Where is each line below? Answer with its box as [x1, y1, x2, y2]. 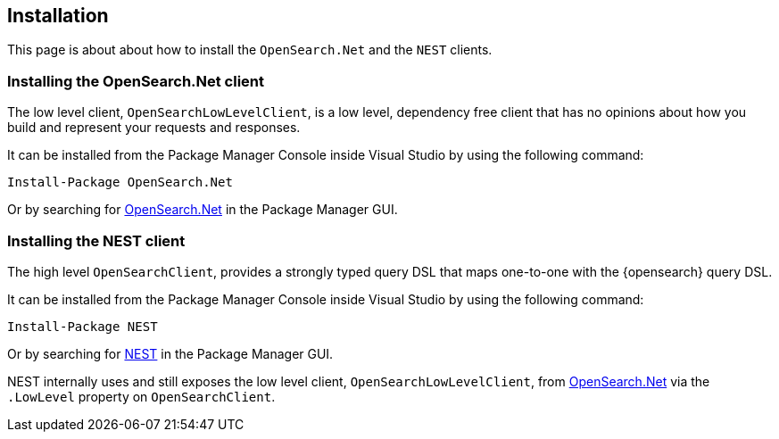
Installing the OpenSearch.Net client [7, 71, 265, 90]
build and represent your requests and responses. [7, 120, 301, 136]
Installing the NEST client [7, 231, 186, 250]
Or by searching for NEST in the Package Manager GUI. [7, 345, 334, 361]
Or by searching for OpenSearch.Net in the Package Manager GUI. [7, 202, 398, 218]
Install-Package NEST [7, 319, 158, 334]
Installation [7, 4, 109, 27]
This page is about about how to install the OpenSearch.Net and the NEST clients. [7, 42, 493, 58]
